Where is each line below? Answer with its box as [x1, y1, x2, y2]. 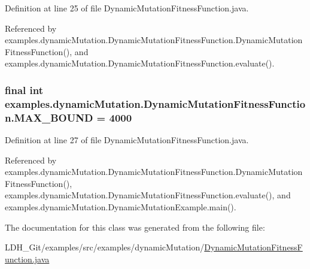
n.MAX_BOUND [5, 110, 93, 125]
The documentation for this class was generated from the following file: [5, 220, 265, 233]
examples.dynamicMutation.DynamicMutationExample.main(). [5, 201, 236, 213]
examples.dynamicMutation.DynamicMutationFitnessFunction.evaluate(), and [5, 189, 291, 201]
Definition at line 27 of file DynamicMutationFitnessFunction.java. [5, 134, 249, 146]
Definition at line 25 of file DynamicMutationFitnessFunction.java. [5, 2, 249, 14]
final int [5, 82, 43, 97]
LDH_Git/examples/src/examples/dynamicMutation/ [5, 241, 205, 253]
